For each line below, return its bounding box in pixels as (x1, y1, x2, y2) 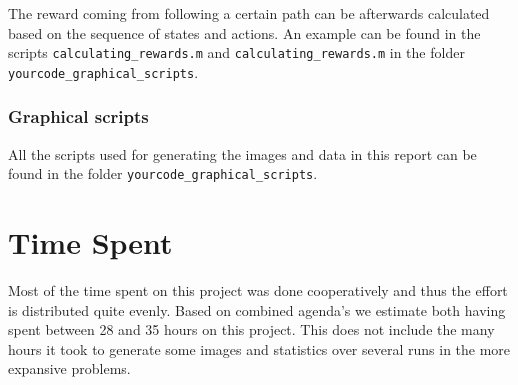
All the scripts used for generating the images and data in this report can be (8, 143, 477, 164)
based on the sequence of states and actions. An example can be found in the (8, 22, 481, 43)
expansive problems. (8, 358, 131, 379)
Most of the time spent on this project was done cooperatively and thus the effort (8, 280, 508, 301)
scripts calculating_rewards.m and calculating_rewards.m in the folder (8, 42, 465, 63)
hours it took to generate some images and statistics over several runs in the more (8, 338, 511, 359)
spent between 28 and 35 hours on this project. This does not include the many (8, 319, 495, 340)
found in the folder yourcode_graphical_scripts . (8, 163, 318, 184)
